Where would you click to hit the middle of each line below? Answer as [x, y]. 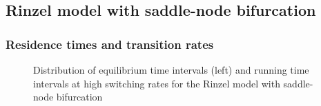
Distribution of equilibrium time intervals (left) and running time [171, 70]
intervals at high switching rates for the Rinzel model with [157, 83]
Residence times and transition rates [110, 44]
